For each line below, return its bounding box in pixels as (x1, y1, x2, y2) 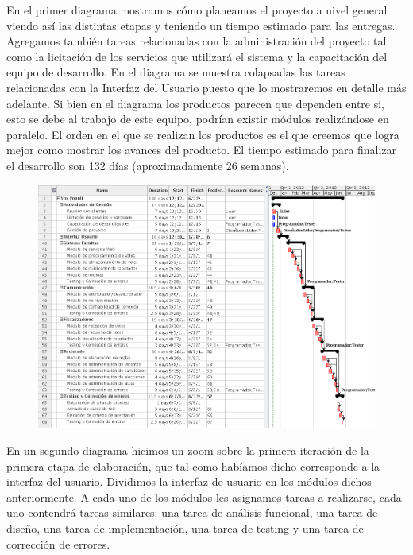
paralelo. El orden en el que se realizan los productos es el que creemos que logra (6, 126, 399, 142)
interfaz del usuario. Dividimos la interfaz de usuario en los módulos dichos (6, 473, 372, 490)
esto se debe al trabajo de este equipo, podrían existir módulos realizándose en (6, 111, 389, 127)
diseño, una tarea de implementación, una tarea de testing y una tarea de (6, 519, 364, 536)
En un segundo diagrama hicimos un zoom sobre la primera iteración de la (6, 441, 369, 458)
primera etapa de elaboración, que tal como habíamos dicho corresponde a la (6, 457, 380, 474)
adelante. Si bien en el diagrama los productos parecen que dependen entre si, (6, 95, 384, 111)
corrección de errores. (6, 535, 110, 552)
